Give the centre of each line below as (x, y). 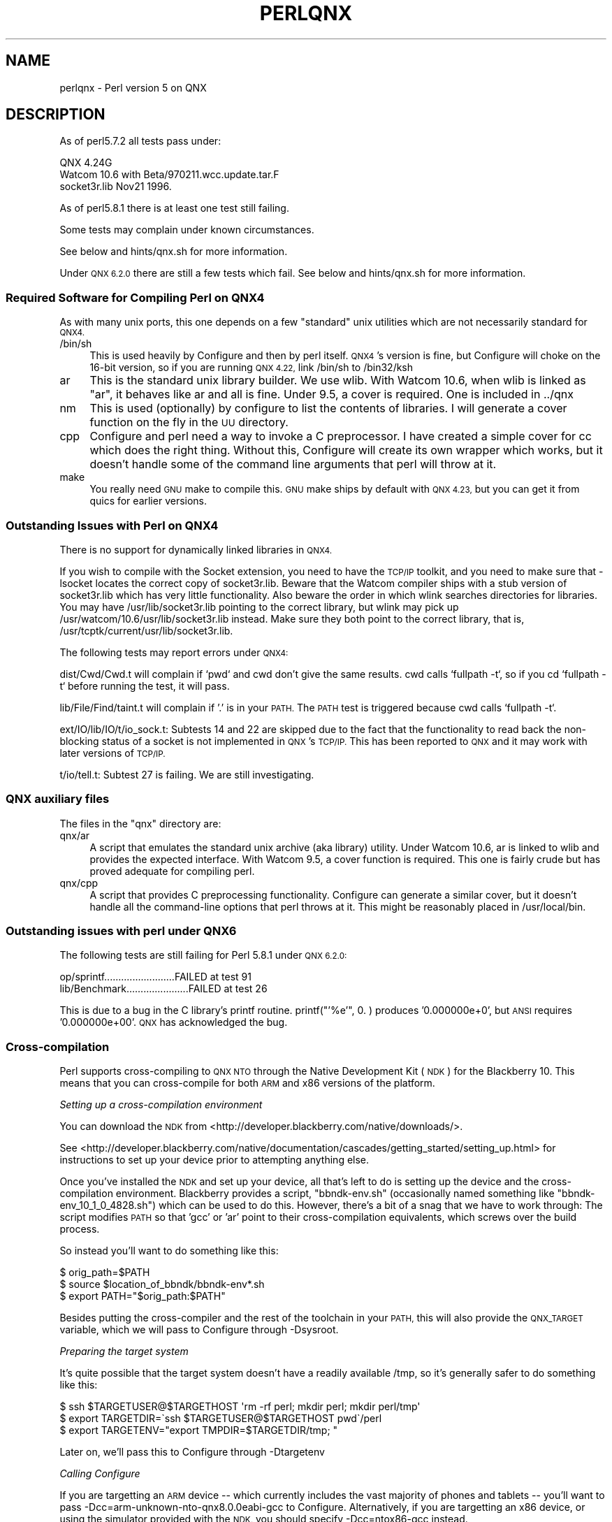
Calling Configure (100, 1474)
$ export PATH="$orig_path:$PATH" (143, 1296)
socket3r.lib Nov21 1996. (116, 187)
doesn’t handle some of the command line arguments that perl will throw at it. (293, 464)
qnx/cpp (79, 883)
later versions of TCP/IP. (112, 753)
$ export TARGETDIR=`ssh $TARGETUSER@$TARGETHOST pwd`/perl (221, 1419)
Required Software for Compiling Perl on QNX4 (135, 297)
